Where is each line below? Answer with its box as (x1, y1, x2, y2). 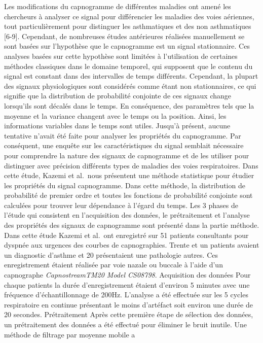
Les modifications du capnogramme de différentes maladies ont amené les (4, 1, 231, 11)
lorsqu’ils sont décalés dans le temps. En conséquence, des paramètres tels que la (4, 100, 254, 111)
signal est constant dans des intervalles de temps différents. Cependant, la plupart (4, 71, 258, 81)
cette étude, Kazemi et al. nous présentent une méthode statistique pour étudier (4, 170, 254, 181)
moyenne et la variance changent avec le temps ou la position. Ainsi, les (4, 110, 227, 121)
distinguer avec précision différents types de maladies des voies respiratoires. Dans (4, 160, 258, 170)
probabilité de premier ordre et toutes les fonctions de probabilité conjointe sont (4, 190, 253, 200)
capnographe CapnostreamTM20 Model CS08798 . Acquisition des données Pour (4, 269, 251, 280)
